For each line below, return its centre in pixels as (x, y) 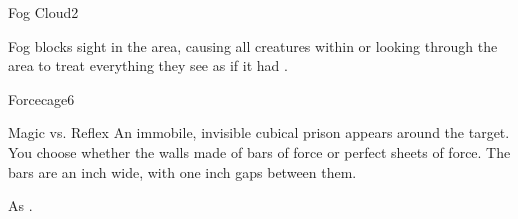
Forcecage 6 (41, 98)
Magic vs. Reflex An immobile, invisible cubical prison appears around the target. (259, 132)
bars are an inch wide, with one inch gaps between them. (182, 171)
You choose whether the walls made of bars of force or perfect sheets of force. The (259, 151)
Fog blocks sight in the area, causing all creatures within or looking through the (253, 45)
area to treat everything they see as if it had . (148, 65)
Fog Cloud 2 (43, 12)
